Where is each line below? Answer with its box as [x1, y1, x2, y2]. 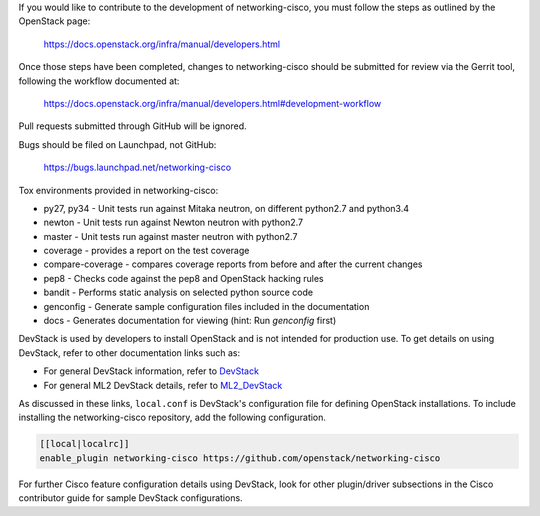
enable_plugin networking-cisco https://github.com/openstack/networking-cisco [39, 452, 441, 464]
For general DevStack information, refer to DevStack [43, 365, 260, 377]
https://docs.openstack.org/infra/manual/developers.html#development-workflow [43, 97, 382, 109]
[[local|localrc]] [39, 438, 130, 450]
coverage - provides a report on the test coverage [43, 245, 250, 257]
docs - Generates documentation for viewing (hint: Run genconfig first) [43, 315, 337, 327]
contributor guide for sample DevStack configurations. [18, 492, 244, 504]
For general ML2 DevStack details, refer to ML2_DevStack [43, 379, 283, 391]
